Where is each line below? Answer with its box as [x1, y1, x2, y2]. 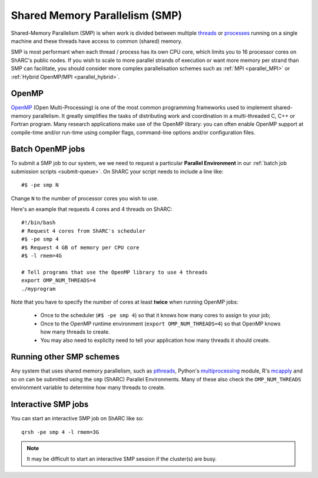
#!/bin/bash [21, 219, 56, 226]
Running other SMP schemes [11, 352, 120, 362]
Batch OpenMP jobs [11, 144, 85, 154]
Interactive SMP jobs [11, 400, 89, 410]
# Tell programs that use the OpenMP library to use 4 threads [21, 269, 208, 275]
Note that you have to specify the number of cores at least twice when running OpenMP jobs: [11, 298, 238, 305]
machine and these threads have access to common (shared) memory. [11, 37, 183, 44]
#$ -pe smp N [21, 182, 59, 189]
